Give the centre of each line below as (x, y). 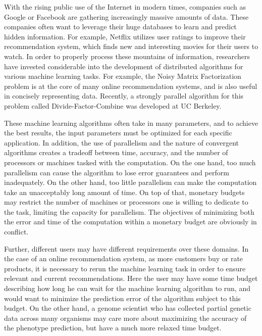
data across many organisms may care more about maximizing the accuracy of (125, 318)
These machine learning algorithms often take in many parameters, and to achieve (131, 123)
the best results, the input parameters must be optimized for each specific (118, 133)
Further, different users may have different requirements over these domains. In (126, 248)
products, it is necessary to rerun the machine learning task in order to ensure (125, 268)
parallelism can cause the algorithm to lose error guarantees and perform (117, 172)
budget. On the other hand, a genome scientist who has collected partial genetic (128, 308)
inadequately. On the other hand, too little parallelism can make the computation (130, 182)
